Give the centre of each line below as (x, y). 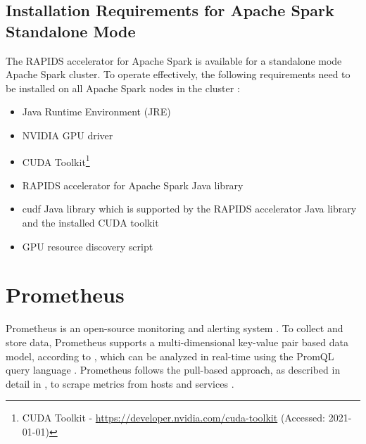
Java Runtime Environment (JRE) (96, 112)
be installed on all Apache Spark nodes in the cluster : (123, 88)
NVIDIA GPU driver (68, 135)
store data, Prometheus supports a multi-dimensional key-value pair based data (177, 342)
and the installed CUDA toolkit (90, 222)
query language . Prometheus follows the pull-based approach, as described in (173, 370)
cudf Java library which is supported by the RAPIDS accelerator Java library (189, 209)
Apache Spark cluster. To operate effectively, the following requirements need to (178, 74)
